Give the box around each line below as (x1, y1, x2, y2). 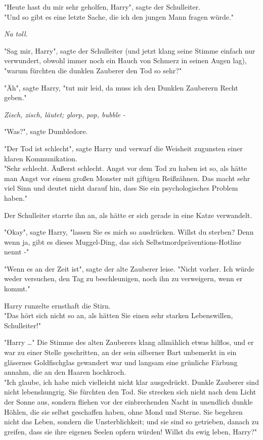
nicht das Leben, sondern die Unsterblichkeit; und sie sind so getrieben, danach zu (4, 416, 259, 427)
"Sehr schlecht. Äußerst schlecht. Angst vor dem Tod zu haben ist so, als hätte (4, 163, 247, 173)
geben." (4, 92, 27, 103)
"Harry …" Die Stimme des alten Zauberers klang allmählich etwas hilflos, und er (4, 337, 254, 347)
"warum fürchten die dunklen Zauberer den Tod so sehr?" (4, 65, 182, 75)
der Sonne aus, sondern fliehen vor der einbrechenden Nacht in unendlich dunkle (4, 397, 253, 407)
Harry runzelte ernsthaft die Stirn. (4, 300, 111, 311)
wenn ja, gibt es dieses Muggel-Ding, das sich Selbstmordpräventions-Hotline (4, 236, 242, 247)
